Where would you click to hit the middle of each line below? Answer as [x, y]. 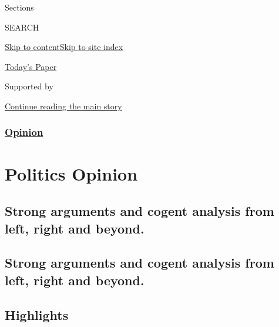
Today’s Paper [31, 66]
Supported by [29, 86]
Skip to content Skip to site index [64, 47]
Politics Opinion [71, 173]
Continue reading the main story [63, 106]
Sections [19, 7]
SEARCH [22, 27]
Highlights [37, 314]
